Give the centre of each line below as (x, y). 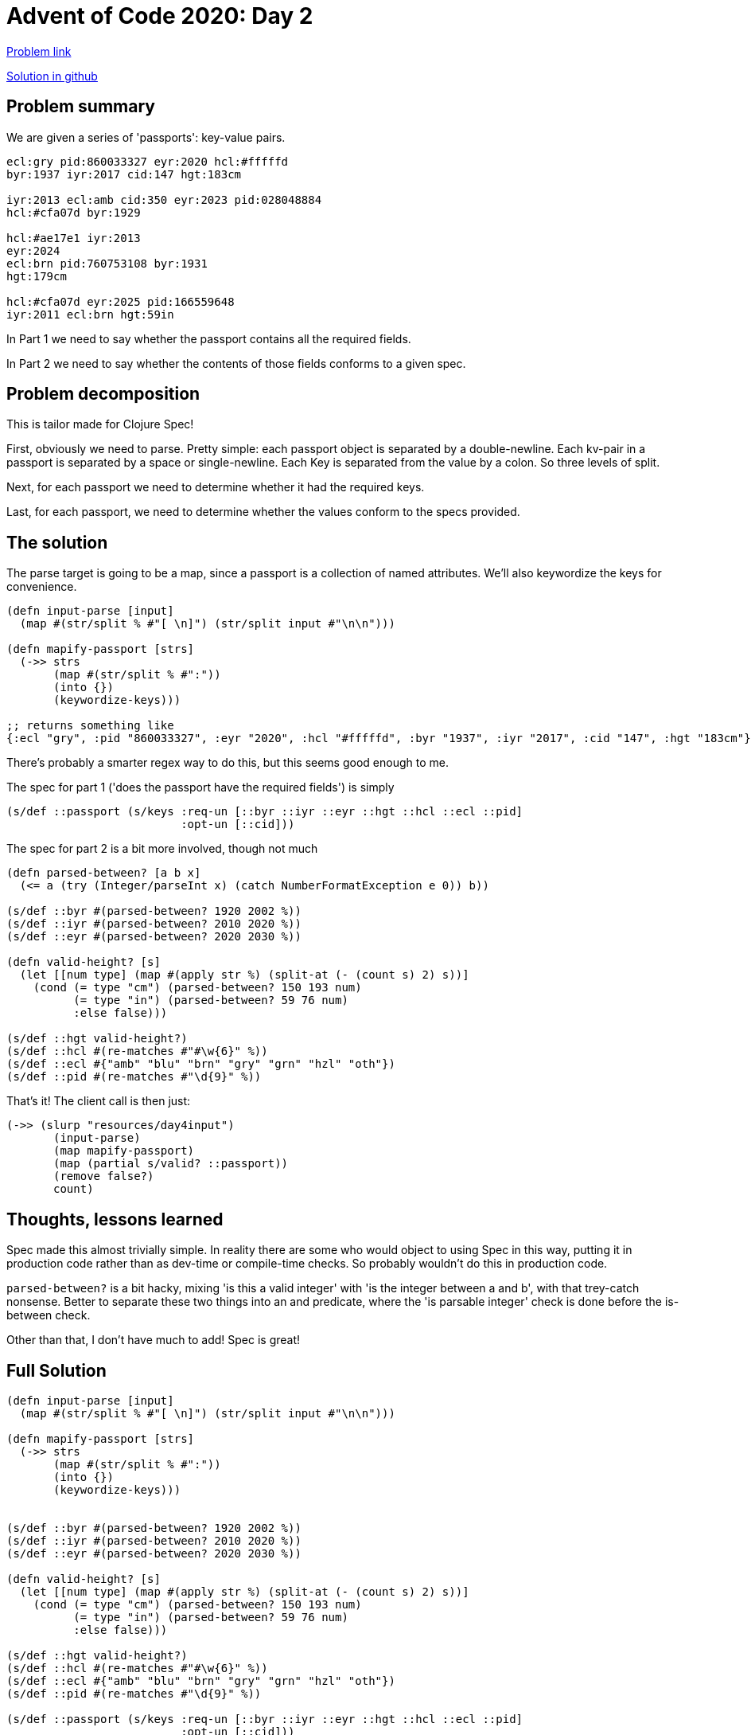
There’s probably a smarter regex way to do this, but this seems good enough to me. (228, 763)
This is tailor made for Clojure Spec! (100, 424)
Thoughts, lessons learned (115, 1219)
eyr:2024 (33, 250)
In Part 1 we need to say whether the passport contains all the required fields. (209, 338)
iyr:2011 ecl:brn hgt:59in (90, 314)
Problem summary (81, 107)
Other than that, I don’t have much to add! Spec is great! (154, 1340)
